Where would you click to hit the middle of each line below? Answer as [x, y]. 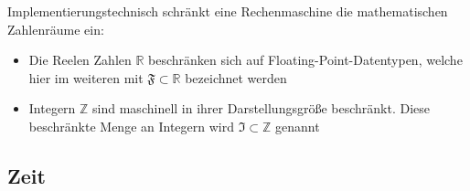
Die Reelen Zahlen [80, 60]
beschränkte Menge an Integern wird [131, 126]
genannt [298, 126]
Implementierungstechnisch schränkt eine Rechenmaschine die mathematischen [228, 11]
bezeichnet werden [236, 77]
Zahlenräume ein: [56, 29]
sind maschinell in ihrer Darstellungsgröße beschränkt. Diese [262, 108]
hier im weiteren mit [86, 77]
